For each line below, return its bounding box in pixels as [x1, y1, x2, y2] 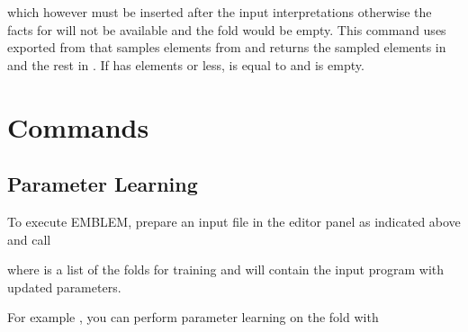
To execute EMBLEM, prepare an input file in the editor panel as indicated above [7, 211, 461, 230]
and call [7, 229, 51, 248]
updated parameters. [7, 277, 121, 296]
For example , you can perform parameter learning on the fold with [7, 308, 379, 327]
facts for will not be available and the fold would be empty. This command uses [7, 20, 446, 39]
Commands [7, 108, 149, 145]
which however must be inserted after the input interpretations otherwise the [7, 3, 432, 21]
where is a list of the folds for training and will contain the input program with [7, 260, 445, 279]
